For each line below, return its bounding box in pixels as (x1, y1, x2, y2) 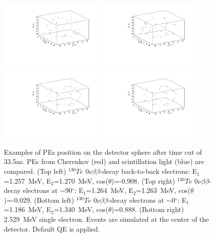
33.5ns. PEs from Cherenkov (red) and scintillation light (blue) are (4, 156, 204, 166)
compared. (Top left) (4, 166, 66, 176)
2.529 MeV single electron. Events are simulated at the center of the (4, 214, 209, 224)
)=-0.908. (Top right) (111, 175, 175, 186)
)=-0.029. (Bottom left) (4, 194, 74, 205)
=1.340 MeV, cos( (53, 204, 108, 214)
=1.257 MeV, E (4, 175, 51, 186)
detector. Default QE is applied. (4, 223, 100, 234)
